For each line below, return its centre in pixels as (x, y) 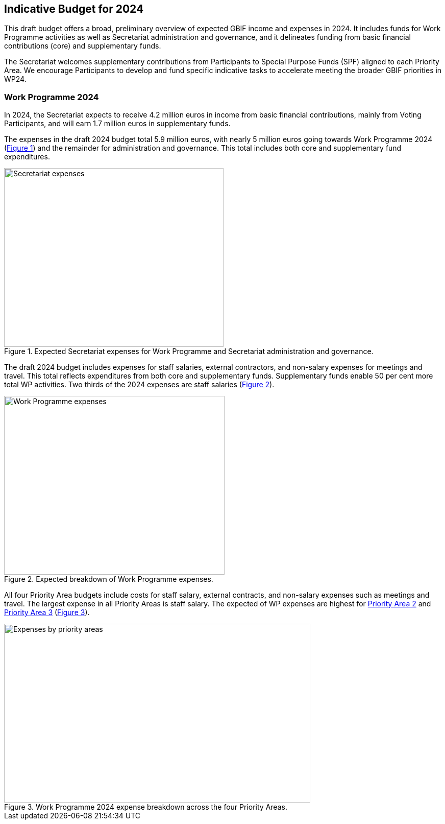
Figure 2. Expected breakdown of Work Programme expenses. (109, 579)
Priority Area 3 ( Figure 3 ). (47, 613)
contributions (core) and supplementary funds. (83, 46)
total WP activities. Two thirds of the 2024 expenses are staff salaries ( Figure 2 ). (139, 385)
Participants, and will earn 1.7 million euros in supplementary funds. (117, 124)
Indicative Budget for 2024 (74, 9)
